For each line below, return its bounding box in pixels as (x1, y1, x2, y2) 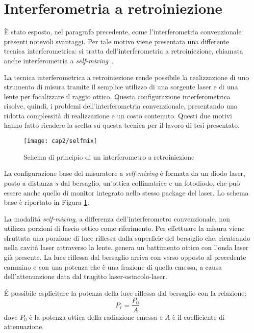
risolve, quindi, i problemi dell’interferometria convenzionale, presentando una (4, 101, 238, 111)
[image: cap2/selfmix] (24, 138, 98, 145)
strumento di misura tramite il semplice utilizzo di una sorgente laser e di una (4, 82, 238, 92)
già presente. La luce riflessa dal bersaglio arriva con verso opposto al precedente (4, 252, 246, 262)
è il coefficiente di (172, 311, 225, 322)
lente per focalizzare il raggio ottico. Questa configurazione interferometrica (4, 91, 230, 101)
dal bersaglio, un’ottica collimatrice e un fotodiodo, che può (61, 177, 240, 188)
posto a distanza (4, 177, 53, 188)
